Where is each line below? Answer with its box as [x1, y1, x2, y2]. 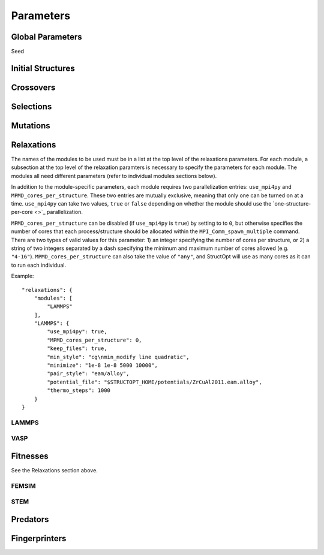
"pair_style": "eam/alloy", [47, 370, 130, 377]
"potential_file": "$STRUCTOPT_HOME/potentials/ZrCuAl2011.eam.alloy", [47, 378, 262, 385]
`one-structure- [272, 200, 311, 207]
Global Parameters [11, 32, 82, 42]
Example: [11, 273, 34, 280]
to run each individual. [11, 261, 66, 269]
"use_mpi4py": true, [47, 328, 107, 335]
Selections [11, 101, 52, 111]
